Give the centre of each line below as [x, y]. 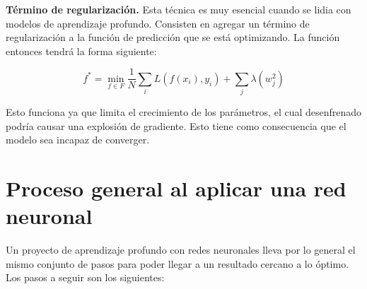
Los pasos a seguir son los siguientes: [85, 277]
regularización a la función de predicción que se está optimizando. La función [173, 37]
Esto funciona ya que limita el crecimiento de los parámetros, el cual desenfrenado [184, 112]
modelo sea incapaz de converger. [78, 140]
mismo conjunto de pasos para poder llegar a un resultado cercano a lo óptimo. [177, 263]
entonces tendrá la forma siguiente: [81, 51]
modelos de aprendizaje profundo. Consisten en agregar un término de [158, 23]
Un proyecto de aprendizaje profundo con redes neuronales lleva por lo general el [181, 250]
